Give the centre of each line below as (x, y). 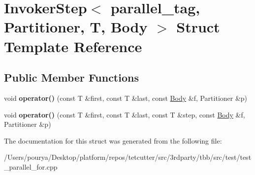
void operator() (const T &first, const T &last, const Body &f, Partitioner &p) (126, 98)
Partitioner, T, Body (76, 27)
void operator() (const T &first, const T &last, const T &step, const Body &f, (125, 114)
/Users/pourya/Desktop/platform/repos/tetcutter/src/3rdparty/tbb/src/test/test (128, 157)
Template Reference (73, 46)
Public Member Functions (71, 77)
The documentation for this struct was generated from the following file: (113, 140)
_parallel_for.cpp (31, 166)
